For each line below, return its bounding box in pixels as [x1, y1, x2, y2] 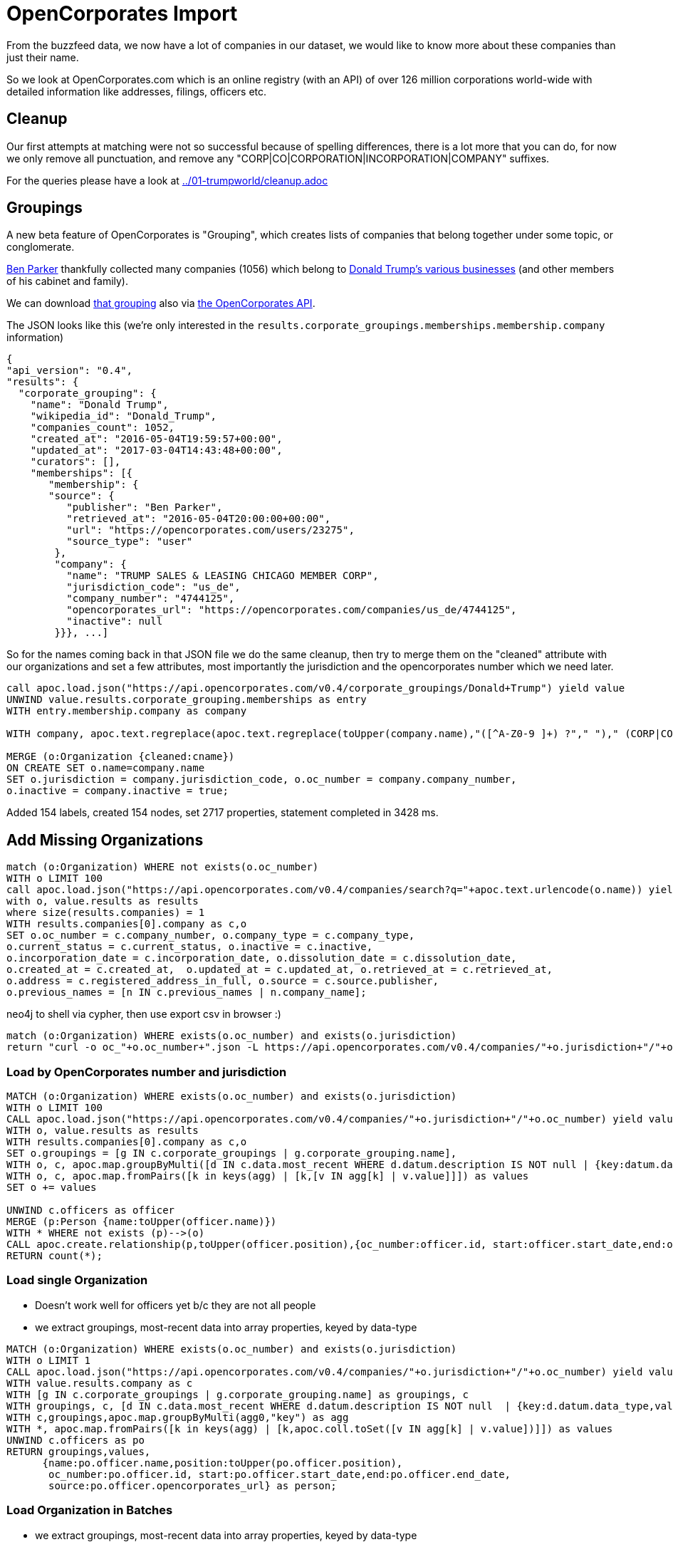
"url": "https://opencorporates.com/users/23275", [66, 524, 355, 536]
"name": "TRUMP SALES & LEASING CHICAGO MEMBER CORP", [66, 570, 379, 582]
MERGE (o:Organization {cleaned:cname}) [6, 751, 235, 763]
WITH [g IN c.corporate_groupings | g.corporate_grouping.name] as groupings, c [6, 1388, 469, 1400]
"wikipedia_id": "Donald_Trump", [30, 410, 217, 422]
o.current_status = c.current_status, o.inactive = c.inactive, [6, 941, 373, 953]
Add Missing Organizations [6, 830, 204, 849]
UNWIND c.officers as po [6, 1434, 145, 1446]
